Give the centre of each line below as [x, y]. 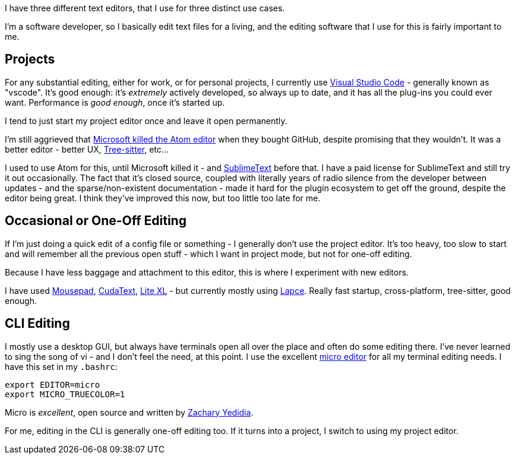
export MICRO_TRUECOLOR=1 [65, 394]
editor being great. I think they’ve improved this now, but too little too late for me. [163, 198]
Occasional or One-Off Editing [96, 221]
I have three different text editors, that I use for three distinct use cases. [145, 8]
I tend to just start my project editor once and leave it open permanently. [146, 121]
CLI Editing [37, 324]
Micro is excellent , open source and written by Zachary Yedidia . [129, 412]
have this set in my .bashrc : [61, 366]
